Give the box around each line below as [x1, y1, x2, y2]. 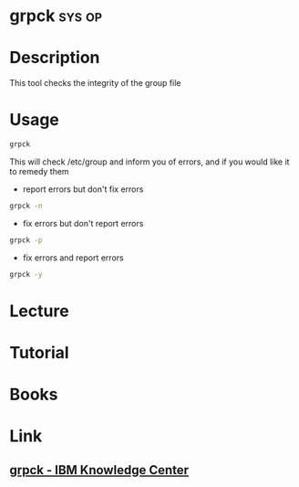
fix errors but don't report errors [22, 217, 144, 228]
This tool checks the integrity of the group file [9, 78, 181, 89]
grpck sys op [9, 5, 103, 26]
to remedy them [9, 165, 70, 176]
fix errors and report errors [22, 252, 125, 263]
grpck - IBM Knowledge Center [9, 462, 190, 478]
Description [9, 48, 100, 69]
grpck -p [9, 235, 43, 245]
